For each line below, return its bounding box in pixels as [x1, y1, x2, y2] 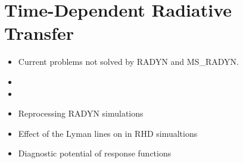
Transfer [4, 21, 74, 45]
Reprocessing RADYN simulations [18, 107, 144, 120]
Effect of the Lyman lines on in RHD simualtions [18, 127, 198, 139]
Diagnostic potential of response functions [18, 147, 172, 159]
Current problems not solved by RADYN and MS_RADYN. [18, 55, 239, 68]
